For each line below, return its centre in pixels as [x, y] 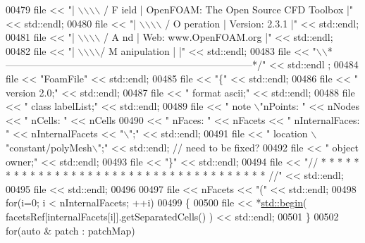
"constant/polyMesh [49, 147]
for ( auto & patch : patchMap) [70, 230]
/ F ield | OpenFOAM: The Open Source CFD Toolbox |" [228, 9]
